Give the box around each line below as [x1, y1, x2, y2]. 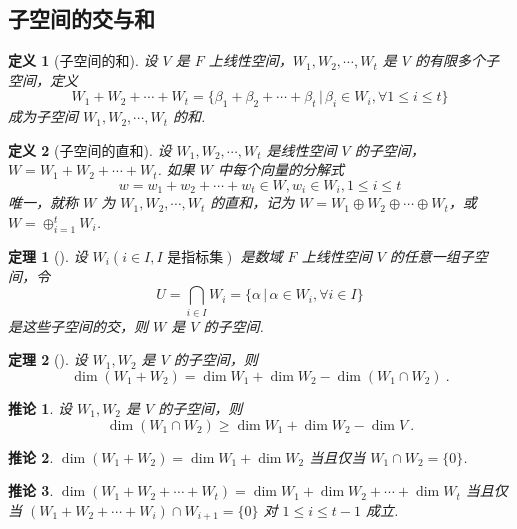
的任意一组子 [389, 245, 474, 266]
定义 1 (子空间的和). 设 [8, 50, 158, 71]
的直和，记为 [210, 192, 295, 213]
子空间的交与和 [8, 3, 155, 34]
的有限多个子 [414, 50, 499, 71]
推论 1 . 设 [8, 397, 72, 418]
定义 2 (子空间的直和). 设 [8, 139, 172, 160]
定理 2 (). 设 [8, 349, 88, 370]
